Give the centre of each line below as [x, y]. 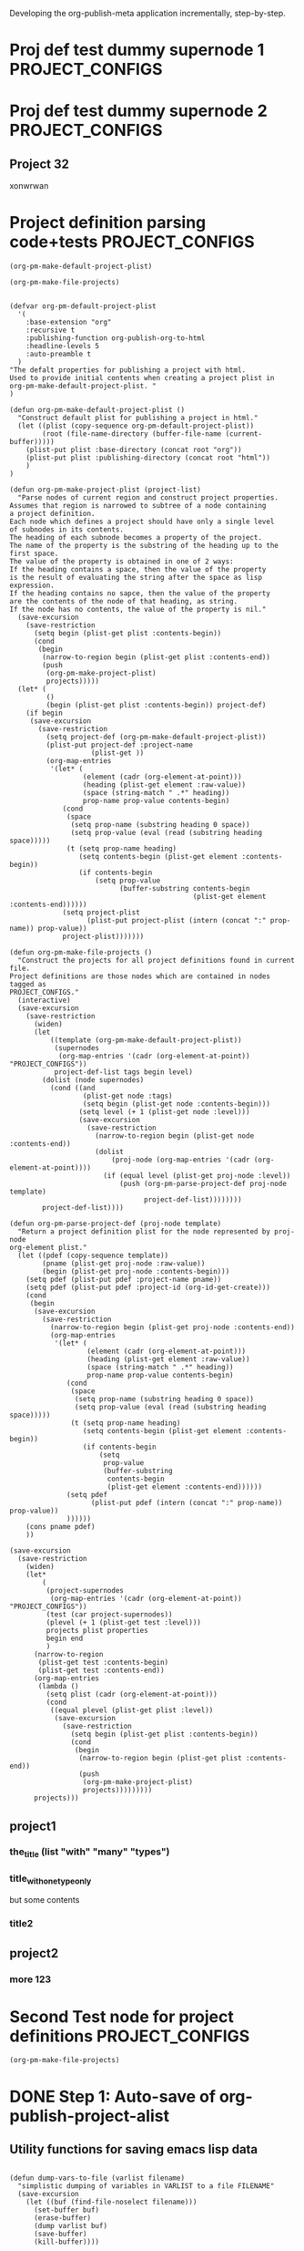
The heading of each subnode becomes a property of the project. [136, 538]
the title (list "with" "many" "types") [90, 1853]
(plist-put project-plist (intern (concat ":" [177, 921]
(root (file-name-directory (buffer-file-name [132, 434]
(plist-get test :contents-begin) [103, 1663]
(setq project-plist [101, 913]
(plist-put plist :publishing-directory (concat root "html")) [148, 458]
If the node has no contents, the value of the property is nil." [138, 610]
